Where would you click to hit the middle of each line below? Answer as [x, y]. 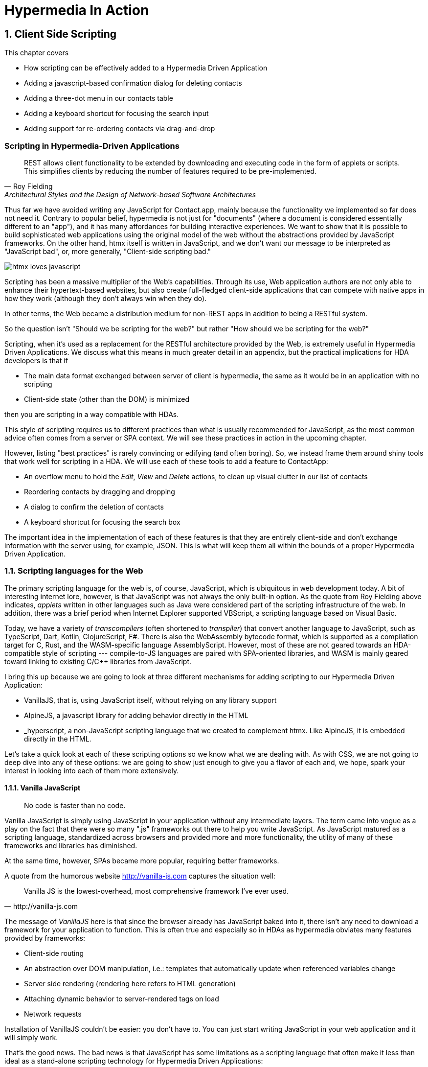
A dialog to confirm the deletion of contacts [94, 507]
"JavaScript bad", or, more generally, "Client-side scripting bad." [108, 251]
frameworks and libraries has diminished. [71, 845]
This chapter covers [37, 53]
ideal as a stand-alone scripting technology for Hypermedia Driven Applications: [134, 1061]
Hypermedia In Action [77, 10]
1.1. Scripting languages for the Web [74, 571]
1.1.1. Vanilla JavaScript [43, 788]
